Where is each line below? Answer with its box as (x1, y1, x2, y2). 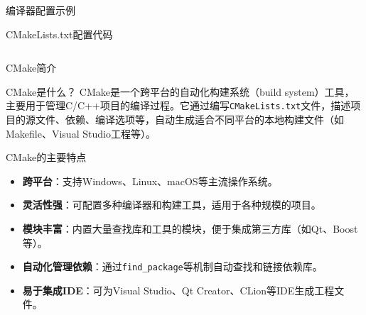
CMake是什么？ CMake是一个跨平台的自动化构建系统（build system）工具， (6, 84, 355, 99)
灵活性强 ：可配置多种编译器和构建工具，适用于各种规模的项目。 (22, 197, 321, 212)
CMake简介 (6, 60, 57, 75)
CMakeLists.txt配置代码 (6, 26, 113, 41)
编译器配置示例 (6, 3, 75, 17)
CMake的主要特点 (6, 150, 87, 165)
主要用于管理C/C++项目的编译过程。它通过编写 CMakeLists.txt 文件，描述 (6, 98, 351, 113)
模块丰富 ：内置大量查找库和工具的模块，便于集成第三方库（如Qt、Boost (22, 221, 358, 236)
